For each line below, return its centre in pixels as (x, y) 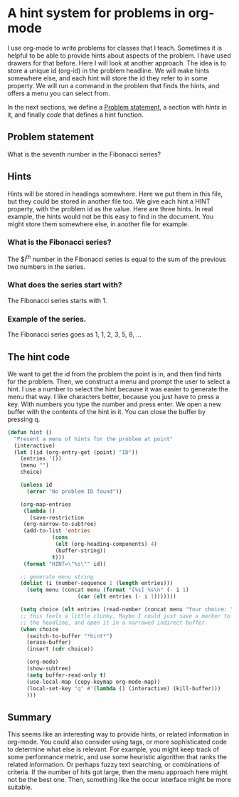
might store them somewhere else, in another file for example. (99, 224)
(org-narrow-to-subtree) (60, 524)
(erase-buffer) (49, 643)
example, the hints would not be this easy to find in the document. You (111, 216)
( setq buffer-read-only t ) (66, 675)
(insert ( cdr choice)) (60, 649)
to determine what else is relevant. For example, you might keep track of (113, 749)
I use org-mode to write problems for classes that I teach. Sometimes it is (115, 48)
